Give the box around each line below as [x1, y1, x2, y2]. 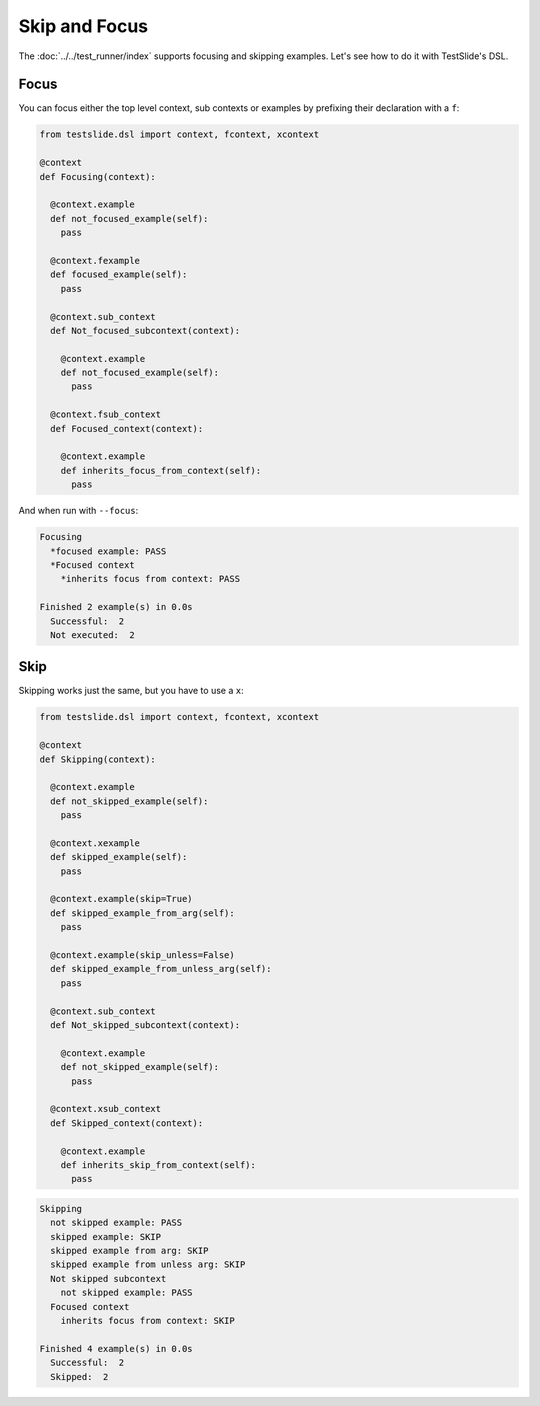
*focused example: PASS [50, 545, 167, 557]
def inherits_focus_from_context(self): [60, 465, 262, 476]
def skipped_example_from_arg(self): [50, 907, 235, 919]
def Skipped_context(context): [50, 1117, 204, 1129]
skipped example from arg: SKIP [50, 1245, 209, 1257]
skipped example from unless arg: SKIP [50, 1259, 246, 1270]
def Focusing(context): [39, 171, 157, 182]
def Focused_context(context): [50, 423, 204, 434]
